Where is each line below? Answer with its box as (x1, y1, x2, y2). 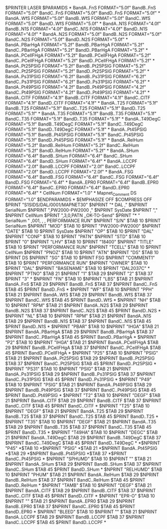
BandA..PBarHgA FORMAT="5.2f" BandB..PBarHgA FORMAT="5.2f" (5, 42, 145, 47)
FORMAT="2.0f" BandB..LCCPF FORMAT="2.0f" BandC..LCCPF (5, 163, 136, 169)
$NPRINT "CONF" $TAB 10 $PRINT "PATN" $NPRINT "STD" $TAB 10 (5, 233, 146, 239)
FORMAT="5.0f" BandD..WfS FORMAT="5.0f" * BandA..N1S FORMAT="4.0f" (5, 20, 161, 26)
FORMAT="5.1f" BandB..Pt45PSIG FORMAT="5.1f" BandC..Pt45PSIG (5, 132, 144, 137)
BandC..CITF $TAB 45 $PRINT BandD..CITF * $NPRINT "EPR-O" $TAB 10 (5, 493, 156, 499)
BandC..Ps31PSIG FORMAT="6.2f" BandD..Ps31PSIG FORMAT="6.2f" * (5, 79, 150, 85)
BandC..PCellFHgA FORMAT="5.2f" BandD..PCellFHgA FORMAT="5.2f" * (5, 58, 155, 63)
